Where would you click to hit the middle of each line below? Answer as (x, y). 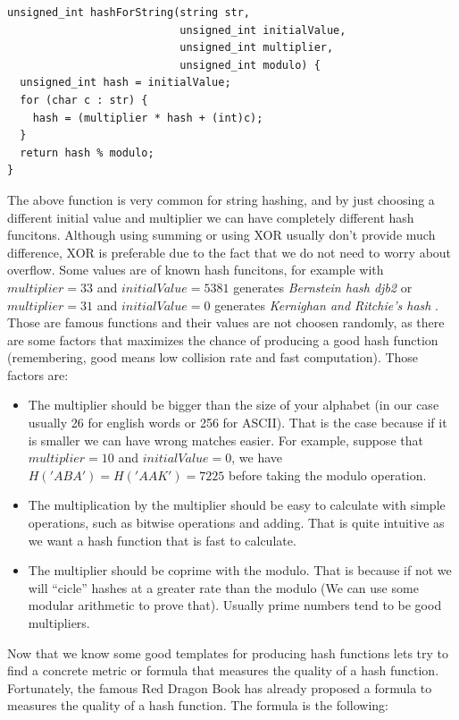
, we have (257, 457)
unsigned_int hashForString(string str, (129, 13)
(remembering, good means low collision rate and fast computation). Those (213, 357)
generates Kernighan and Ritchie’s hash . (326, 305)
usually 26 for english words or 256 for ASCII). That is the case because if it (238, 423)
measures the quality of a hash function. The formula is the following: (198, 705)
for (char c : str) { (84, 100)
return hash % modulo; (87, 152)
